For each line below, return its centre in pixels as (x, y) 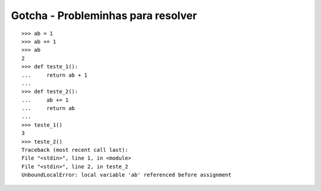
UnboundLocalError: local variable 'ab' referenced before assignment (127, 175)
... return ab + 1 (55, 75)
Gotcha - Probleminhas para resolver (104, 15)
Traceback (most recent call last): (75, 150)
